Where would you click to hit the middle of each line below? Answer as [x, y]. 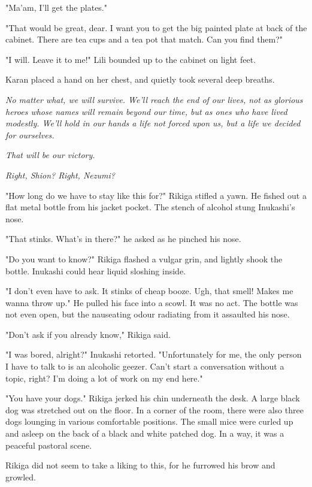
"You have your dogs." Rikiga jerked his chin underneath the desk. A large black [153, 398]
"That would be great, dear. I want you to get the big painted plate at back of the [156, 27]
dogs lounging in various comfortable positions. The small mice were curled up [149, 421]
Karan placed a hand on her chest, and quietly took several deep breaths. [140, 79]
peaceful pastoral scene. [49, 445]
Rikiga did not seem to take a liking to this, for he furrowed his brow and [140, 465]
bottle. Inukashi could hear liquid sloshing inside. [96, 270]
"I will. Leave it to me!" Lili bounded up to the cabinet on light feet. [131, 59]
